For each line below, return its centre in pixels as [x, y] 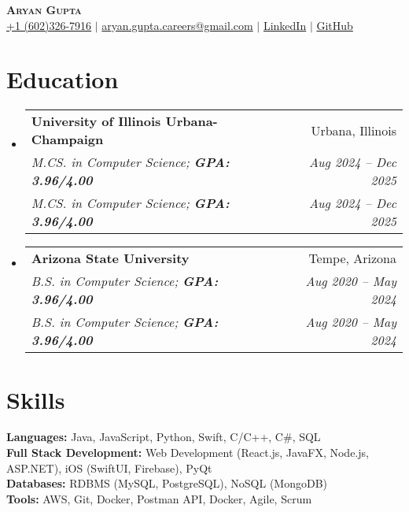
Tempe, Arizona [352, 258]
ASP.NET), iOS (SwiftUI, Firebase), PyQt [109, 467]
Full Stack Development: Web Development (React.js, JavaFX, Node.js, [188, 453]
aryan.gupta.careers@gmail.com [177, 25]
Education [63, 79]
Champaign [67, 139]
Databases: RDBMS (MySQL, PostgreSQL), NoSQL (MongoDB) [167, 483]
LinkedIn [285, 25]
